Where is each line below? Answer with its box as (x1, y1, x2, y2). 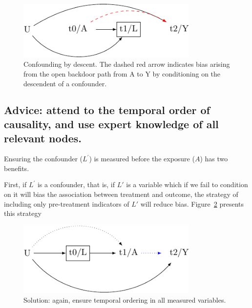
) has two (200, 154, 228, 164)
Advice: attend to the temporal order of (4, 102, 210, 117)
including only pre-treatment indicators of (4, 198, 129, 209)
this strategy (4, 208, 42, 218)
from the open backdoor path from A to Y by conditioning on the (23, 69, 221, 79)
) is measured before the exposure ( (89, 154, 195, 164)
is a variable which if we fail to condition (126, 179, 248, 190)
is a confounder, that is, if (37, 179, 115, 190)
